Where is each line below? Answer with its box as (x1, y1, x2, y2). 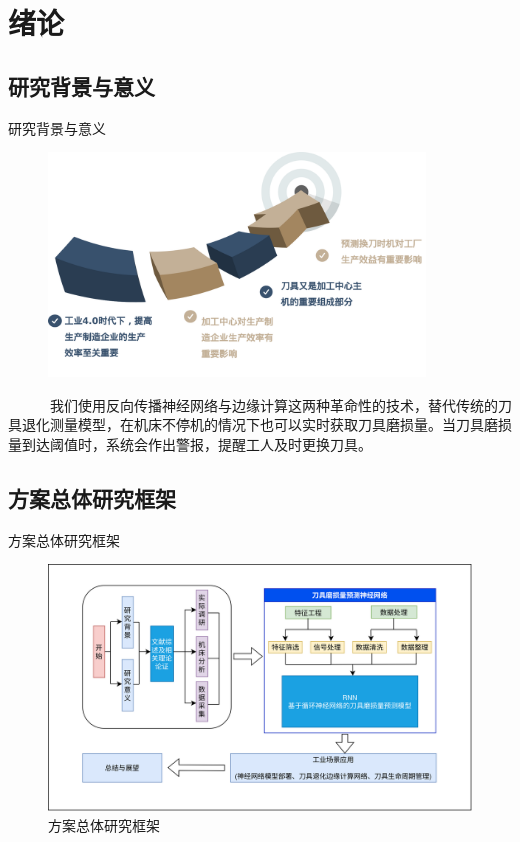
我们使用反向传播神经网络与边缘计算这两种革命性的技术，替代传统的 (49, 394, 498, 415)
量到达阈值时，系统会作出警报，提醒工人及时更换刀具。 (8, 434, 372, 455)
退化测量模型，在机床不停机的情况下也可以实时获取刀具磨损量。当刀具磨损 (21, 414, 512, 435)
